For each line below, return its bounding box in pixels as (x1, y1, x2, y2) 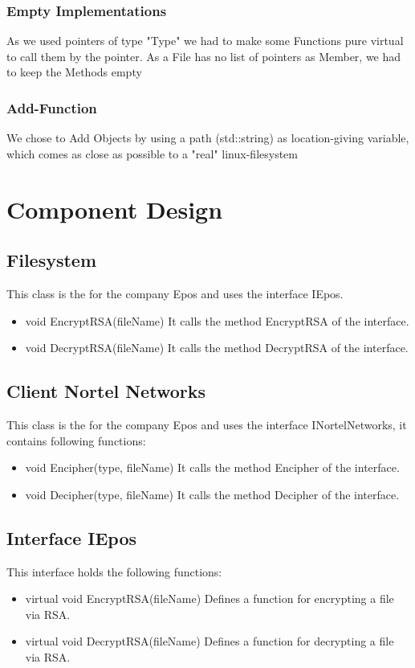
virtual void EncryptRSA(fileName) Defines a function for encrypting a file (25, 590, 394, 607)
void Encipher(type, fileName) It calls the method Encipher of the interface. (25, 459, 400, 476)
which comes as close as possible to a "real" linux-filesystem (6, 145, 298, 162)
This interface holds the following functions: (6, 563, 222, 580)
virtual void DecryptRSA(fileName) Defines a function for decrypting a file (25, 633, 394, 650)
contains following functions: (6, 432, 146, 449)
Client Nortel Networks (6, 379, 205, 404)
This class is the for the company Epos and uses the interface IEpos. (6, 285, 344, 301)
